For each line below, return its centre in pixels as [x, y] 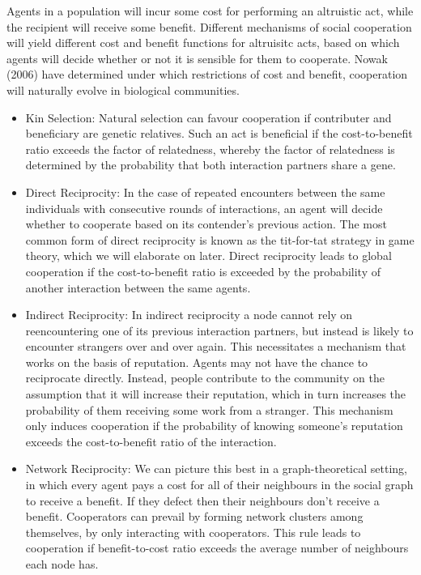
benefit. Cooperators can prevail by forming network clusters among [194, 516]
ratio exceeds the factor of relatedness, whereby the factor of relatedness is [210, 149]
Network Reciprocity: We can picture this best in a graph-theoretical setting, [216, 469]
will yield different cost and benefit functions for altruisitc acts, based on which [203, 43]
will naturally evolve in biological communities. [123, 89]
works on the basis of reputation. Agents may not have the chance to [197, 362]
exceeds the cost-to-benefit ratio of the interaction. [151, 441]
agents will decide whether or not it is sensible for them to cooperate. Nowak [197, 58]
